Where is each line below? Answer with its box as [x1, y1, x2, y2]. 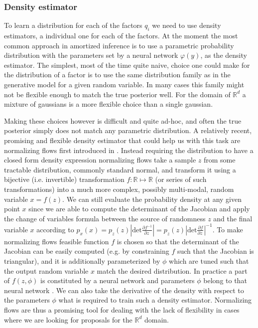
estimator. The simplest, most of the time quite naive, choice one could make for [4, 59, 250, 70]
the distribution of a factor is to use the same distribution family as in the [4, 69, 231, 80]
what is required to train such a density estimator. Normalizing [58, 295, 252, 305]
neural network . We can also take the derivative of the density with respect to [4, 285, 244, 295]
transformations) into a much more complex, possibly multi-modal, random [4, 183, 234, 194]
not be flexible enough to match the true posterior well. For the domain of [4, 89, 231, 99]
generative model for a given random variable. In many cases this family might [4, 79, 245, 89]
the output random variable [4, 265, 89, 276]
